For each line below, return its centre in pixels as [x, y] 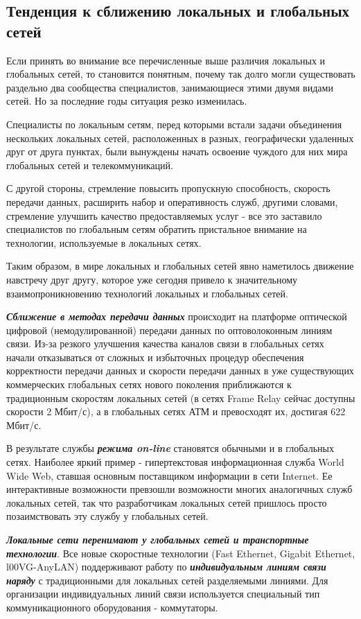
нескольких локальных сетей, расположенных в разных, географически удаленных [180, 138]
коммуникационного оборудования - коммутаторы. [112, 607]
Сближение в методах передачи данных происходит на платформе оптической [177, 316]
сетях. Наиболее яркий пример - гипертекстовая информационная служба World [175, 462]
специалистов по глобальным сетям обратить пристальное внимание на [157, 229]
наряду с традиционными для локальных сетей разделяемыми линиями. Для [167, 580]
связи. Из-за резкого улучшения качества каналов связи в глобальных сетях [165, 343]
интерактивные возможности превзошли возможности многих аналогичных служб [179, 489]
